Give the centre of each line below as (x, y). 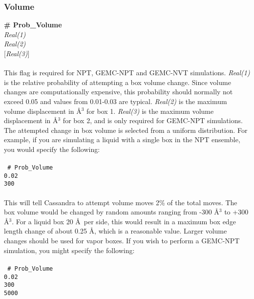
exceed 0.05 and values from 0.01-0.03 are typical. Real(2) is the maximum (116, 101)
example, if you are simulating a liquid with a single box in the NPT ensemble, (122, 139)
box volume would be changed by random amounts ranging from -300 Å (112, 212)
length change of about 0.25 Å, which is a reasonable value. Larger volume (116, 231)
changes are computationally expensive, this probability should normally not (118, 92)
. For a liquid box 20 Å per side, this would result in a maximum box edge (124, 221)
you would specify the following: (52, 149)
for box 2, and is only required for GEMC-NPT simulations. (153, 120)
